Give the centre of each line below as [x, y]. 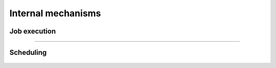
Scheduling [28, 53]
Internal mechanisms [55, 13]
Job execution [33, 31]
